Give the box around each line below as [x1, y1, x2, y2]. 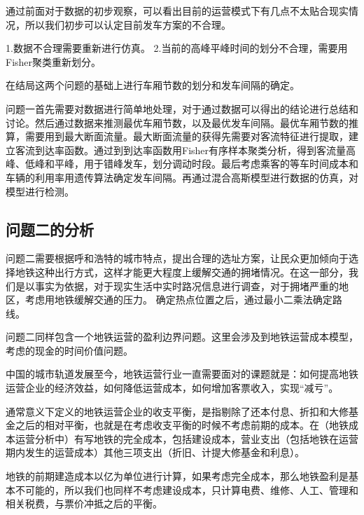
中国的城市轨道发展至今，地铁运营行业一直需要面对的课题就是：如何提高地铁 [6, 366, 358, 381]
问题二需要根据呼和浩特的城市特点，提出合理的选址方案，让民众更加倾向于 [6, 251, 349, 266]
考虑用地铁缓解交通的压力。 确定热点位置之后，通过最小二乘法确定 [24, 292, 332, 307]
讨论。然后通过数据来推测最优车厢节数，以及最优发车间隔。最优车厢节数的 [6, 115, 349, 130]
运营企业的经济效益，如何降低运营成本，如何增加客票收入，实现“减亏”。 [6, 380, 339, 395]
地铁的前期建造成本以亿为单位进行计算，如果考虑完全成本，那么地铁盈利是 [6, 469, 349, 483]
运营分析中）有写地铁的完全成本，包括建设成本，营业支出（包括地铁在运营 [15, 431, 358, 446]
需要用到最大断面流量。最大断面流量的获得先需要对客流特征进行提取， [24, 129, 349, 144]
